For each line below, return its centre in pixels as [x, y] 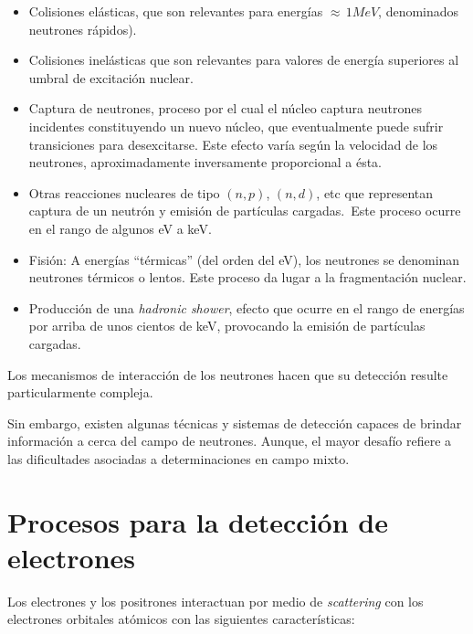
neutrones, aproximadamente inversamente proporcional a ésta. [205, 162]
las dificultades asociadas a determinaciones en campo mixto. [179, 458]
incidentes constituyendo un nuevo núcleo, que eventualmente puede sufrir [236, 126]
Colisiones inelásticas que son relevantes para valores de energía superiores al [244, 60]
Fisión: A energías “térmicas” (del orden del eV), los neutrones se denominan [244, 259]
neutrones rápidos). [83, 29]
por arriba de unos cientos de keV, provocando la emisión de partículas [227, 326]
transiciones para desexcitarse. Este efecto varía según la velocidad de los [233, 144]
